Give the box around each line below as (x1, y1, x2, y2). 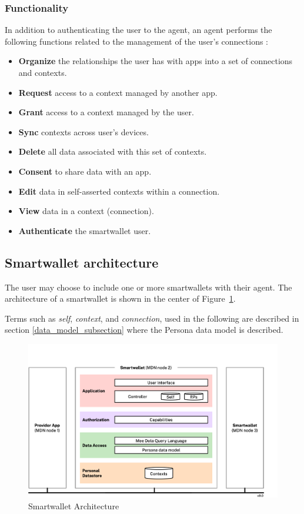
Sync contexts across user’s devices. (18, 125, 149, 138)
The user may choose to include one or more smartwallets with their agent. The (5, 281, 292, 293)
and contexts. (18, 66, 67, 78)
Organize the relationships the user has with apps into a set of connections (18, 55, 293, 67)
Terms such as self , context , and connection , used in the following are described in (5, 312, 299, 324)
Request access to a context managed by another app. (18, 86, 218, 98)
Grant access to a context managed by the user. (18, 106, 194, 118)
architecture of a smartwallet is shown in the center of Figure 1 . (5, 292, 236, 305)
